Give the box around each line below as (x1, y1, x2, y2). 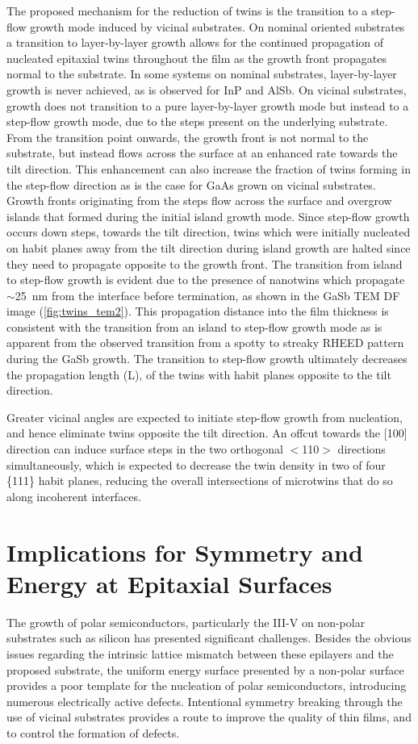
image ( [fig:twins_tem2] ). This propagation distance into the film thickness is (6, 303, 389, 320)
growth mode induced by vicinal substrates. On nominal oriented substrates (30, 18, 405, 35)
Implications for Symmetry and (6, 535, 363, 568)
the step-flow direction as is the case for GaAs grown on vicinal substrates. (6, 176, 376, 193)
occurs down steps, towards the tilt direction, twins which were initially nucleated (6, 224, 411, 240)
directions (337, 441, 386, 458)
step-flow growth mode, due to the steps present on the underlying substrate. (6, 113, 388, 130)
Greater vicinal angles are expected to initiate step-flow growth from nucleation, (6, 408, 403, 425)
